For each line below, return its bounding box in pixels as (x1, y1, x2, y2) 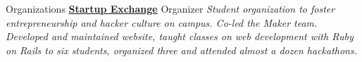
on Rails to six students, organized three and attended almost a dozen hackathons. (6, 42, 358, 57)
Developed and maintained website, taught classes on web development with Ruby (6, 29, 354, 44)
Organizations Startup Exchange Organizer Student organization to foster (6, 1, 335, 15)
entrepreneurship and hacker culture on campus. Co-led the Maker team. (6, 15, 318, 30)
